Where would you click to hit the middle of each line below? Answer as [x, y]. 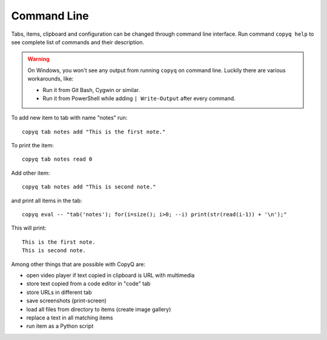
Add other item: [31, 173]
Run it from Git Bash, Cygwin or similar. [91, 90]
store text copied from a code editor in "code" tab [88, 284]
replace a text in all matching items [70, 318]
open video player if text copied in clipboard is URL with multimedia [111, 275]
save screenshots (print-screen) [67, 301]
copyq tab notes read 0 [57, 159]
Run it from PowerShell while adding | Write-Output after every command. [139, 98]
